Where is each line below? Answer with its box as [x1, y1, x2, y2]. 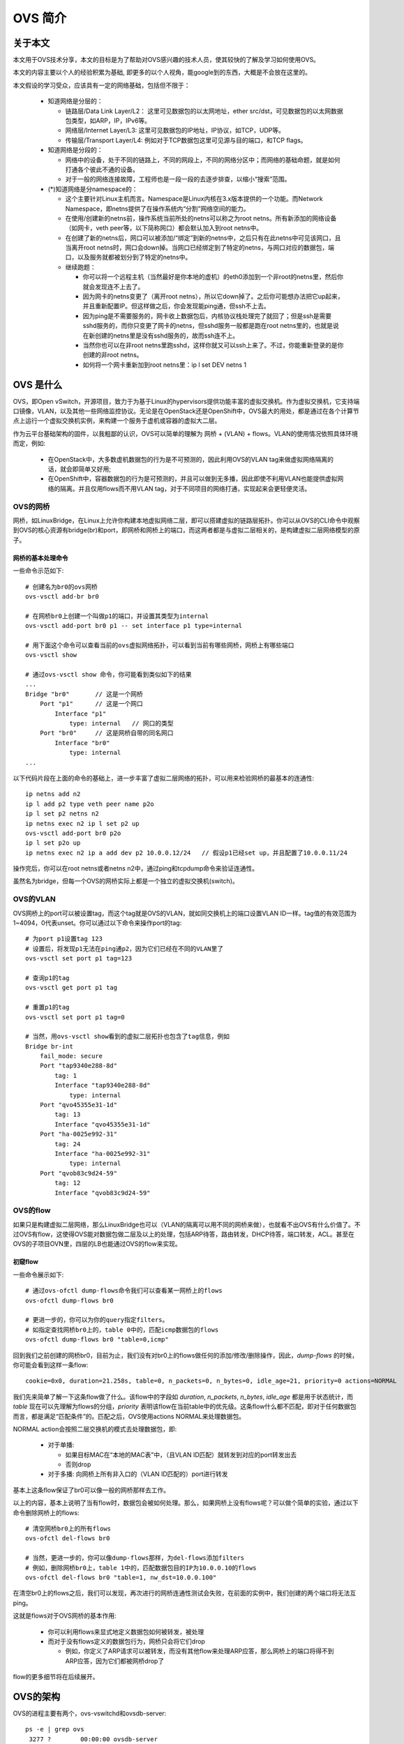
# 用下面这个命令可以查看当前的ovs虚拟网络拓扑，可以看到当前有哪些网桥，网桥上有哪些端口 [25, 641, 294, 649]
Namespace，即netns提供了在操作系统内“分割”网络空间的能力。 [65, 204, 250, 213]
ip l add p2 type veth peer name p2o [25, 799, 155, 808]
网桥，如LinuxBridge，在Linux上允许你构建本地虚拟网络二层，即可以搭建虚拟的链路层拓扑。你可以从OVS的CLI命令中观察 [13, 516, 361, 525]
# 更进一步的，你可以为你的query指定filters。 [25, 1316, 169, 1324]
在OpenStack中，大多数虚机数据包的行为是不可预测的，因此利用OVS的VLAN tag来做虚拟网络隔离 [47, 455, 328, 463]
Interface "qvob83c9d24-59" [54, 1189, 151, 1196]
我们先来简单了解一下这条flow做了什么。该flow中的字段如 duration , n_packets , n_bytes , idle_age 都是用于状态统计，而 [13, 1392, 354, 1401]
